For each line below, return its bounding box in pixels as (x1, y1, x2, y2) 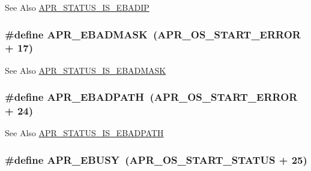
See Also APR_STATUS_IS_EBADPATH (5, 127, 164, 139)
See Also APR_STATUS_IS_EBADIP (5, 1, 149, 13)
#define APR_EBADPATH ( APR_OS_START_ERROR (5, 89, 298, 104)
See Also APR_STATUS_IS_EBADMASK (5, 64, 166, 76)
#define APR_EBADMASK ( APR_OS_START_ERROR (5, 26, 301, 41)
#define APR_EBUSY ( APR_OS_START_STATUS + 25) (5, 152, 307, 167)
